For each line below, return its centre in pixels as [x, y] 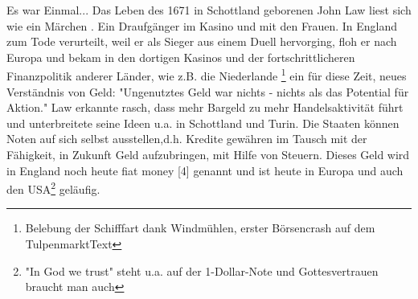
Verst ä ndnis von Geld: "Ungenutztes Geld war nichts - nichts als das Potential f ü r [208, 91]
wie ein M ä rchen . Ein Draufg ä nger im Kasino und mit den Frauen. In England [202, 25]
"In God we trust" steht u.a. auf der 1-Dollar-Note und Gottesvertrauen [202, 270]
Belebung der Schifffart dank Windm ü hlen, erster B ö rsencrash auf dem [200, 228]
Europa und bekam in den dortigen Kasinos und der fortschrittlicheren [181, 57]
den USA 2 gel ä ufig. [53, 188]
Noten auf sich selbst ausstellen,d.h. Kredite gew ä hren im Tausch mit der [187, 139]
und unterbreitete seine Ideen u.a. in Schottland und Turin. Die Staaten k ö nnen [203, 123]
